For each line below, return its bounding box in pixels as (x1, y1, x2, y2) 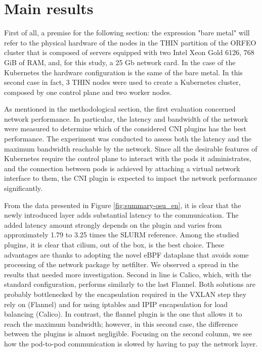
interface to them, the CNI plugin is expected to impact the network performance (4, 173, 257, 183)
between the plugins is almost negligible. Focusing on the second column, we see (4, 328, 252, 339)
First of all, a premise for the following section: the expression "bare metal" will (4, 27, 250, 38)
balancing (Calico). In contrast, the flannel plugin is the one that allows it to (4, 309, 242, 319)
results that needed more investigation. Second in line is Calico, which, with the (4, 269, 251, 279)
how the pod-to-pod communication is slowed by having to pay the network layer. (4, 338, 258, 348)
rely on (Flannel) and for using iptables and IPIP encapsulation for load (4, 298, 228, 309)
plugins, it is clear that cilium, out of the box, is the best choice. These (4, 239, 225, 249)
